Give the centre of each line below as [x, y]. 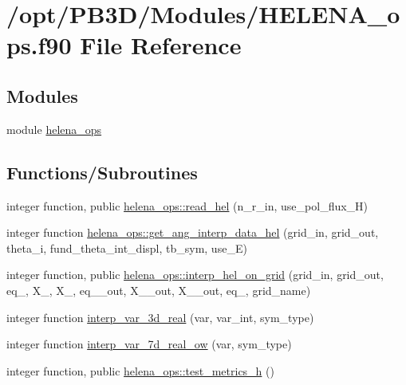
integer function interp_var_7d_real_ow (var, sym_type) [149, 344]
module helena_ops [54, 129]
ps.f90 [39, 45]
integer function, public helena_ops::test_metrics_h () [140, 370]
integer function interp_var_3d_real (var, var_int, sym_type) [160, 317]
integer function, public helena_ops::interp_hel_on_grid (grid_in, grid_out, [195, 275]
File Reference [161, 45]
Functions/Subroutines [102, 172]
